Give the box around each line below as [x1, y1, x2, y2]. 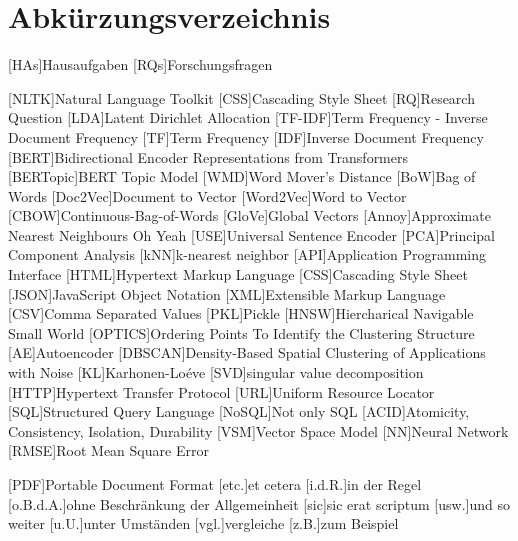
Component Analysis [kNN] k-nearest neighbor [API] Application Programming [8, 244, 487, 265]
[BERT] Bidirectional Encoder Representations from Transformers [8, 146, 408, 167]
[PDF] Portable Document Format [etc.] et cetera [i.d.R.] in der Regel [8, 474, 422, 494]
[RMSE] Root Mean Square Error [8, 440, 209, 461]
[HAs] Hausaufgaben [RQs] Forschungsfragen [8, 54, 273, 75]
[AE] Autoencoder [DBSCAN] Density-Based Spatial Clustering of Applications [8, 342, 486, 363]
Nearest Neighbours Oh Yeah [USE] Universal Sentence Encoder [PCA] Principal [8, 224, 495, 245]
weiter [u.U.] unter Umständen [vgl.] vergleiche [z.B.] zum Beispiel [8, 513, 399, 534]
